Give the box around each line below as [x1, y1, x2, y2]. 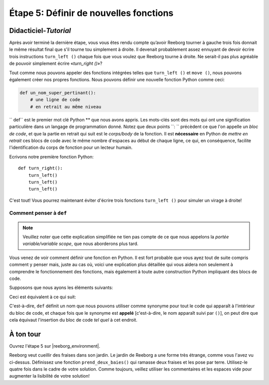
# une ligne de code [30, 97, 81, 103]
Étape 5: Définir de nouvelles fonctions [9, 7, 174, 18]
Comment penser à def [9, 210, 67, 217]
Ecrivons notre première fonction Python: [9, 153, 94, 159]
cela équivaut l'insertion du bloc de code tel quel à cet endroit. [9, 317, 137, 323]
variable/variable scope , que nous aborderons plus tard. [22, 241, 139, 247]
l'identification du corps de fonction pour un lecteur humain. [9, 144, 133, 150]
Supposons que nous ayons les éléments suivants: [9, 284, 113, 291]
